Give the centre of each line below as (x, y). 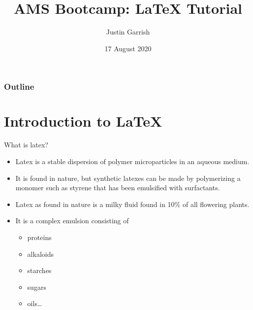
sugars (37, 287)
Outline (19, 86)
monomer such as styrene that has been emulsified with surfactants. (118, 188)
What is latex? (26, 145)
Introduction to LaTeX (83, 121)
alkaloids (40, 254)
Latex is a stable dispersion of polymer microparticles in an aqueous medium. (132, 161)
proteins (39, 237)
